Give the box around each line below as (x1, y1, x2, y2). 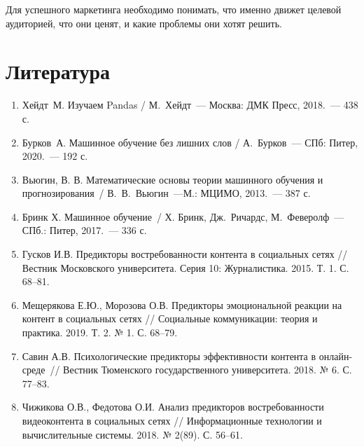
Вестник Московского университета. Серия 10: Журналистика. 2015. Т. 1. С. (22, 260, 349, 275)
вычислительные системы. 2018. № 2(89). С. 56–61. (22, 427, 243, 441)
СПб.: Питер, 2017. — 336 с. (22, 223, 147, 238)
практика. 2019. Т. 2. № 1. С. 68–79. (22, 325, 178, 340)
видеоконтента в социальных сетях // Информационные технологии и (22, 413, 322, 427)
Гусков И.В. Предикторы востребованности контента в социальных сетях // (22, 247, 348, 261)
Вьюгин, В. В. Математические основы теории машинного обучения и (22, 172, 323, 186)
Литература (6, 57, 110, 85)
